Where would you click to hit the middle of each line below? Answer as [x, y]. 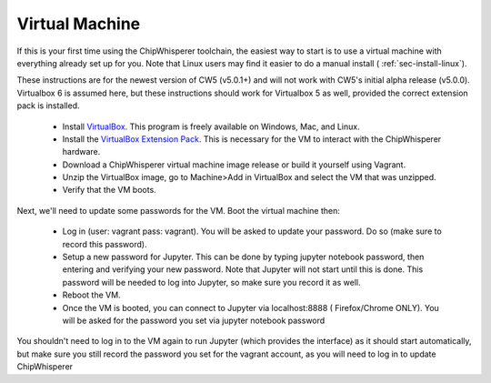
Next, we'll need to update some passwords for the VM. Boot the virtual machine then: [178, 210]
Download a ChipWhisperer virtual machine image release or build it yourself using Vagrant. [234, 165]
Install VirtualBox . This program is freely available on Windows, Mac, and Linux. [211, 126]
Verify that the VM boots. [109, 190]
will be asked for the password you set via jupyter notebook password [194, 320]
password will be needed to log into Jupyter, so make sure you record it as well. [211, 282]
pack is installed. [49, 106]
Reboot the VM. [92, 295]
